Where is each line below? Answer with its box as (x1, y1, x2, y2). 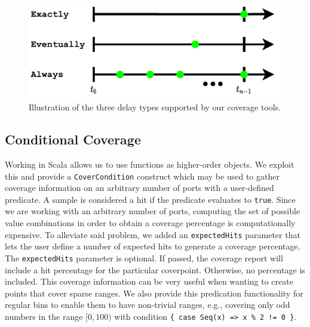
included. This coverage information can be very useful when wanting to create (5, 275, 293, 288)
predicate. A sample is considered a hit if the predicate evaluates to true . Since (5, 193, 296, 205)
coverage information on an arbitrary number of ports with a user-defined (5, 181, 274, 194)
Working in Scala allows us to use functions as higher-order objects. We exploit (5, 158, 294, 170)
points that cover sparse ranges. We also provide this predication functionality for (5, 286, 303, 299)
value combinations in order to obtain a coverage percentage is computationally (5, 217, 296, 229)
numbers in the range (5, 310, 83, 322)
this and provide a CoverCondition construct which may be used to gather (5, 169, 280, 182)
